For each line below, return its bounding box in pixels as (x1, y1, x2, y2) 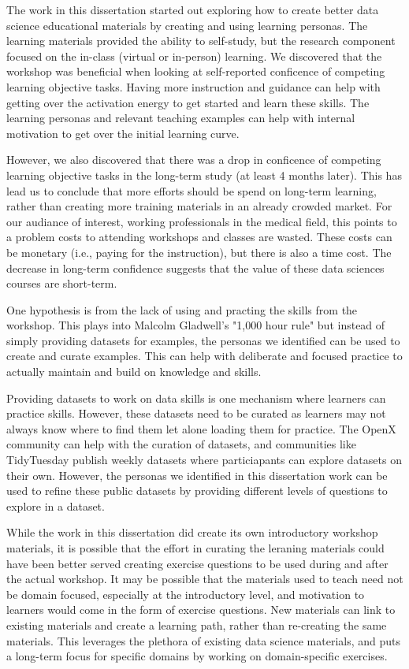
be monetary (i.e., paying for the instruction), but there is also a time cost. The (6, 243, 392, 260)
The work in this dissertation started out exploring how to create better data (6, 2, 379, 17)
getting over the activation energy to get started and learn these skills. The (6, 94, 370, 110)
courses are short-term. (6, 275, 117, 292)
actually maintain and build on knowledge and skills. (6, 363, 262, 380)
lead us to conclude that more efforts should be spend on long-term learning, (6, 182, 377, 199)
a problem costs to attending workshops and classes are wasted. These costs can (6, 229, 392, 245)
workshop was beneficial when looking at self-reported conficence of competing (6, 63, 385, 80)
